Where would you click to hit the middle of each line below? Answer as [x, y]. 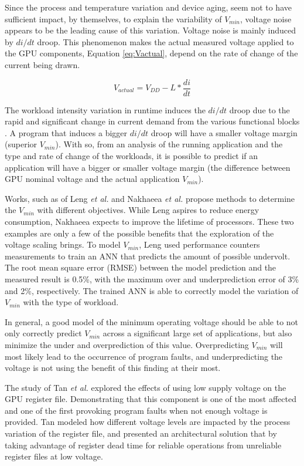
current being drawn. [42, 64]
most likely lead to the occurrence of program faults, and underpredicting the [144, 356]
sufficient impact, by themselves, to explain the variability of [113, 18]
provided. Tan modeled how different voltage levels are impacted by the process [148, 422]
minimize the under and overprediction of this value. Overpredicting [127, 344]
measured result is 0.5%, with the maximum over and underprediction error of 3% [152, 278]
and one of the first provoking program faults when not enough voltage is [136, 410]
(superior [21, 144]
